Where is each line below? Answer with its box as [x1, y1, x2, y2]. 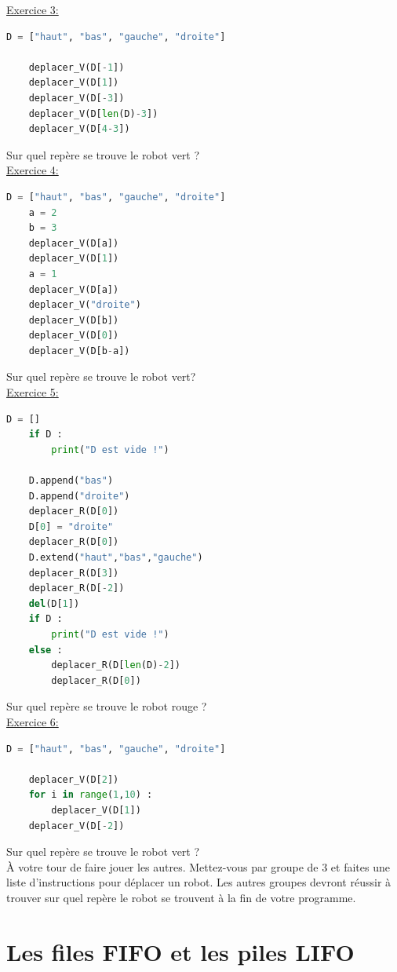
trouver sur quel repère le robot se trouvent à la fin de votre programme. [6, 889, 356, 905]
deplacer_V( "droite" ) [28, 299, 141, 311]
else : [28, 644, 63, 656]
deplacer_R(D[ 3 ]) [28, 567, 119, 579]
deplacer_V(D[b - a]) [28, 345, 130, 356]
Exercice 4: [6, 162, 59, 178]
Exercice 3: [6, 2, 59, 17]
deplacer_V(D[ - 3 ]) [28, 92, 125, 104]
